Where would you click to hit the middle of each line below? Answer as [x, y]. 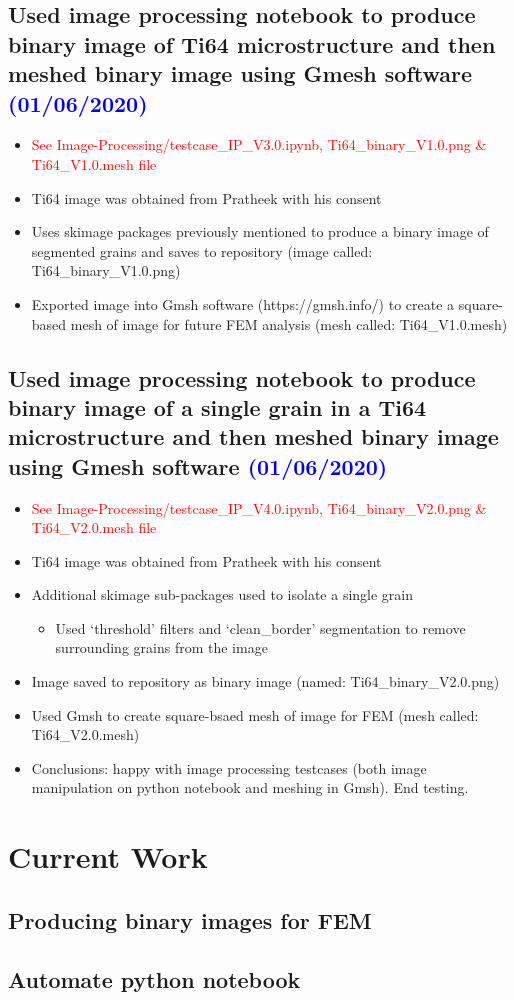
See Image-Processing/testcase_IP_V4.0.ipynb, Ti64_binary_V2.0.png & [259, 507]
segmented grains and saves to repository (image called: [202, 250]
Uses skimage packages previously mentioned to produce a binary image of [260, 231]
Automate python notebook [154, 978]
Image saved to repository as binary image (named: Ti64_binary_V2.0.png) [265, 681]
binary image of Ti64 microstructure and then [252, 43]
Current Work [108, 856]
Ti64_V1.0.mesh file [94, 163]
